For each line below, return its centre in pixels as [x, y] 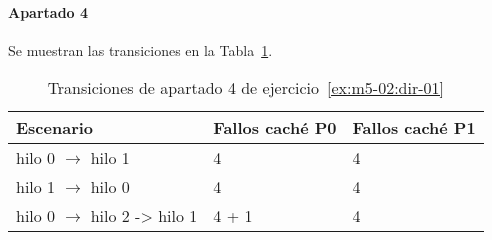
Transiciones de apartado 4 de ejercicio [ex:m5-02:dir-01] [245, 88]
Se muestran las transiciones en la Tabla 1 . [140, 49]
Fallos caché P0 [275, 128]
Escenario [55, 128]
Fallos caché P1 [414, 128]
